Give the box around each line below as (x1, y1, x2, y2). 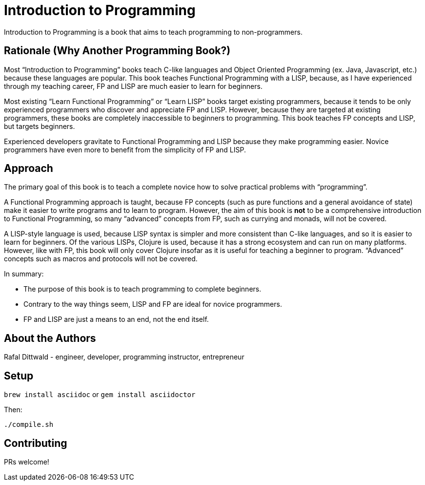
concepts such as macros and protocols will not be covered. (4, 254, 198, 263)
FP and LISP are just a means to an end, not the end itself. (23, 315, 209, 324)
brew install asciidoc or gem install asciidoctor (4, 390, 196, 399)
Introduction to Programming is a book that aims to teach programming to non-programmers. (4, 27, 303, 36)
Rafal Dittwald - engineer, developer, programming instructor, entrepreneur (4, 353, 244, 361)
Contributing (4, 437, 67, 449)
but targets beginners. (4, 122, 75, 130)
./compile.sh (4, 421, 54, 429)
